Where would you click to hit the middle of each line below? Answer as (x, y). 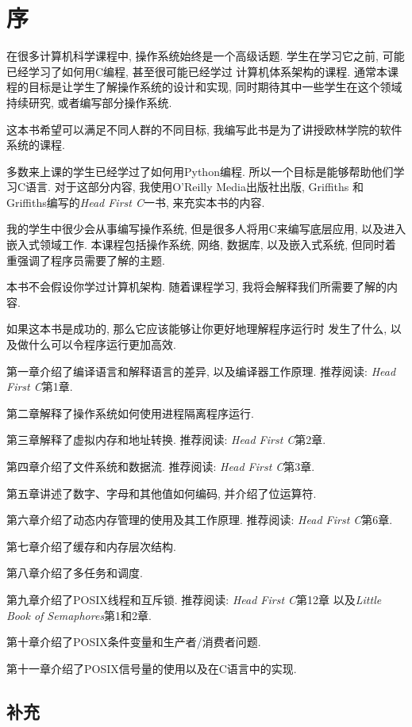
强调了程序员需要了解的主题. (91, 260)
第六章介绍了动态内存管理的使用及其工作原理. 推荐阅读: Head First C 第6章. (200, 520)
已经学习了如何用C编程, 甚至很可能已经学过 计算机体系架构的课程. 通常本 (197, 71)
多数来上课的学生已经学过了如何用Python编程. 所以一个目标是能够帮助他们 (200, 171)
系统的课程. (36, 145)
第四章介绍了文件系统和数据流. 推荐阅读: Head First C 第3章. (161, 466)
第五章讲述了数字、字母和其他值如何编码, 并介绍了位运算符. (162, 493)
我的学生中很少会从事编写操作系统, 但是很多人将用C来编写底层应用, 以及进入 (206, 229)
